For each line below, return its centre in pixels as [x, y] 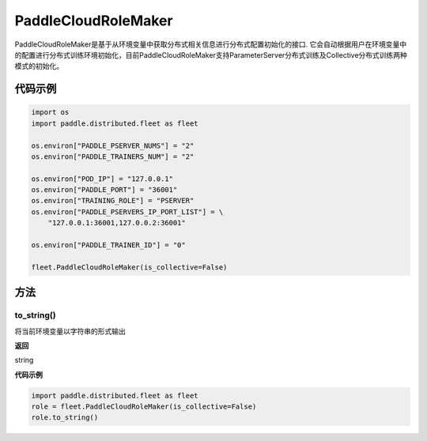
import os [50, 112]
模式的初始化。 [39, 66]
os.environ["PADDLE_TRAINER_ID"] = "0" [108, 245]
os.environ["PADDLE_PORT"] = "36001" [104, 190]
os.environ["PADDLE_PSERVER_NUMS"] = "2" [113, 145]
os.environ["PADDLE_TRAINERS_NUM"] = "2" [113, 156]
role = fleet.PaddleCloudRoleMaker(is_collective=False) [144, 407]
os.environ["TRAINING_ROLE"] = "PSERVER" [113, 201]
